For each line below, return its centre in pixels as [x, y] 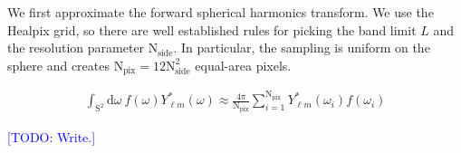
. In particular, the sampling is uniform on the [302, 48]
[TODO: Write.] [52, 136]
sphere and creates [58, 65]
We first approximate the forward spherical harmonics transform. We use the [221, 12]
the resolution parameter [76, 48]
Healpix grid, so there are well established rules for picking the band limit [212, 29]
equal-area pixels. [243, 65]
